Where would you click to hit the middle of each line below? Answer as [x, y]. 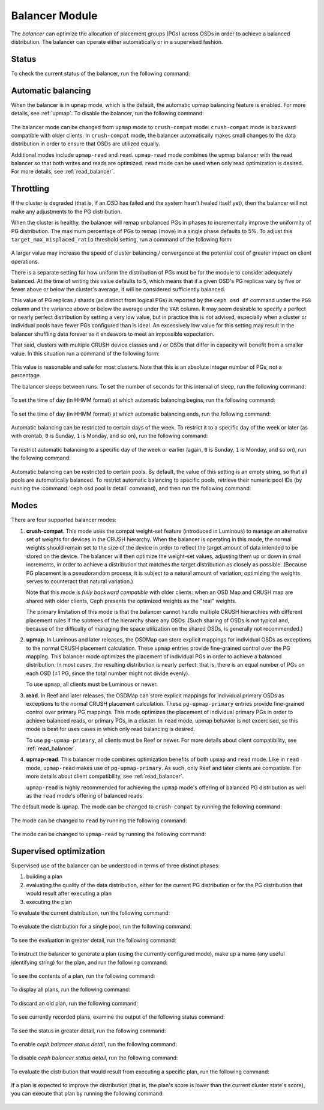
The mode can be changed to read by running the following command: [99, 820]
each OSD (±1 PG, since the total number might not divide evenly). [108, 673]
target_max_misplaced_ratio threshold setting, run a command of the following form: [122, 239]
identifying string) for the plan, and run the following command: [89, 962]
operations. [25, 261]
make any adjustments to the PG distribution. [67, 211]
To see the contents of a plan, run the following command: [83, 975]
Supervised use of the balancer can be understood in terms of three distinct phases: [115, 866]
